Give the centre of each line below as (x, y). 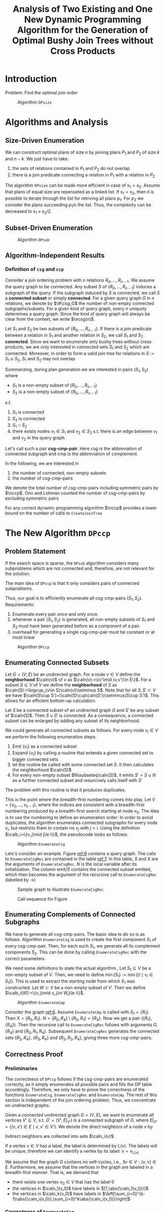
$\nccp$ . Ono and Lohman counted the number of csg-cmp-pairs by (75, 493)
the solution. (18, 573)
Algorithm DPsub (33, 240)
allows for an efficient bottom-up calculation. (51, 701)
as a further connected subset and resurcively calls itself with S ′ (77, 780)
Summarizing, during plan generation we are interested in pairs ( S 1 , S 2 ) (77, 370)
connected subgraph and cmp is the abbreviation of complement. (72, 454)
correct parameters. (25, 959)
